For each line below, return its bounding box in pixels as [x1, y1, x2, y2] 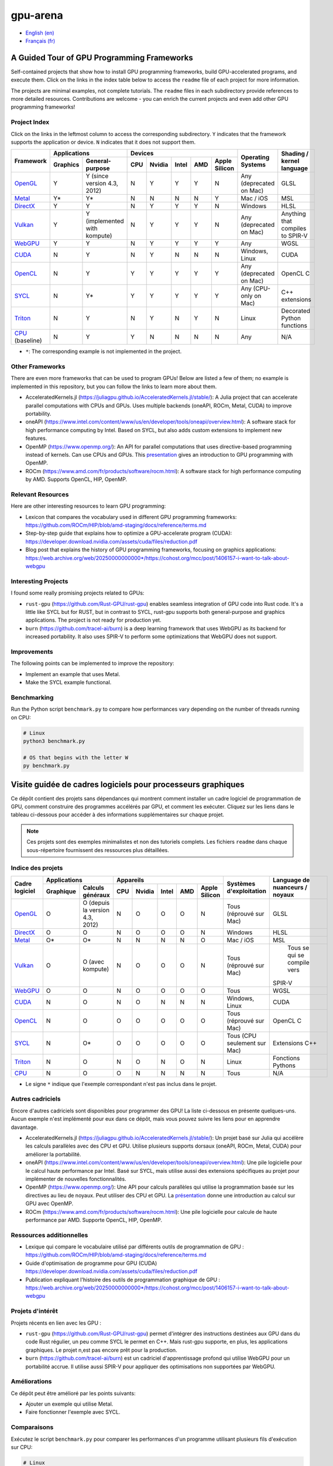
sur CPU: [11, 1443, 33, 1451]
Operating [241, 153, 270, 161]
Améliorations [11, 1377, 52, 1386]
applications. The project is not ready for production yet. [25, 616, 162, 624]
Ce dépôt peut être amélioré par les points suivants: [11, 1390, 136, 1397]
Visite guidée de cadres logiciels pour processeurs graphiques [11, 779, 245, 789]
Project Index [11, 118, 50, 126]
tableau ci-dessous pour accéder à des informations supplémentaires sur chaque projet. [11, 811, 225, 818]
